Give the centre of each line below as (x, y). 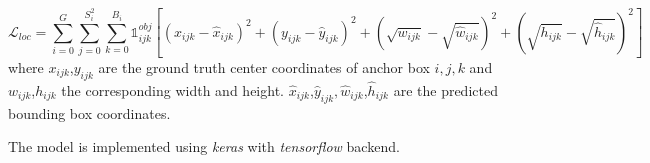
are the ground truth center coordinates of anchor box (264, 67)
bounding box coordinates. (89, 112)
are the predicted (445, 90)
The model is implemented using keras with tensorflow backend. (204, 146)
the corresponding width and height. (172, 90)
